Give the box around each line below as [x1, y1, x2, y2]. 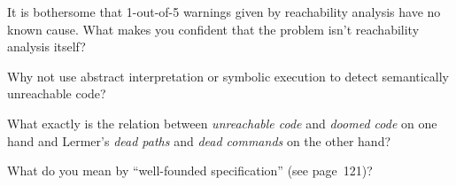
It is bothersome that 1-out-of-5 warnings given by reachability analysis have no [7, 3, 441, 20]
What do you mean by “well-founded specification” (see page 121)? [7, 161, 373, 180]
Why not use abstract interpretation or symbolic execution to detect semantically [7, 66, 449, 85]
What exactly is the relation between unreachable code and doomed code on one [7, 113, 437, 132]
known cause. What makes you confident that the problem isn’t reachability [7, 19, 420, 38]
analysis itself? [7, 37, 86, 56]
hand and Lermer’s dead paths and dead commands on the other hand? [7, 131, 391, 150]
